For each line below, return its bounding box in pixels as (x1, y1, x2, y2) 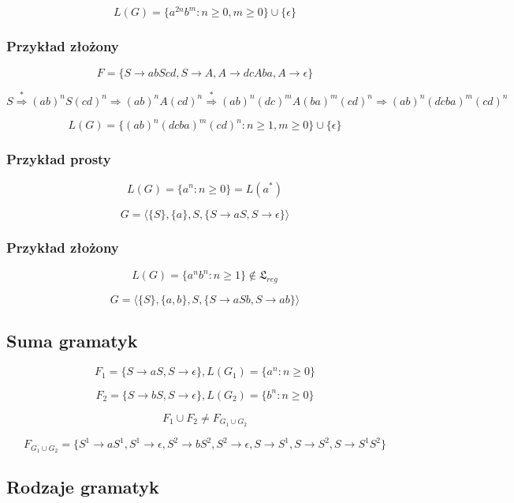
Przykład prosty (6, 149, 111, 169)
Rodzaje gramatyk (6, 475, 159, 499)
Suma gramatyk (6, 328, 138, 353)
